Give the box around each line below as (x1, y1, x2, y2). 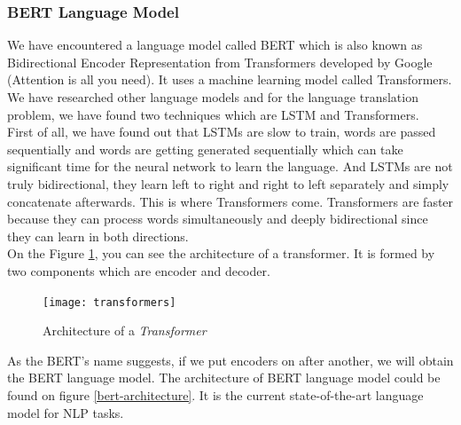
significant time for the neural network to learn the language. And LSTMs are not (7, 157, 453, 176)
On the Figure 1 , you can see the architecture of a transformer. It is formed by (7, 244, 435, 263)
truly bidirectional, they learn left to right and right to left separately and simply (7, 174, 449, 193)
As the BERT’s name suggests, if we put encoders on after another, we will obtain (7, 350, 454, 369)
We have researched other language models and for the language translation (7, 88, 418, 106)
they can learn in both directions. (7, 226, 189, 245)
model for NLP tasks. (7, 403, 124, 421)
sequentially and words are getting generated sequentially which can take (7, 139, 403, 158)
